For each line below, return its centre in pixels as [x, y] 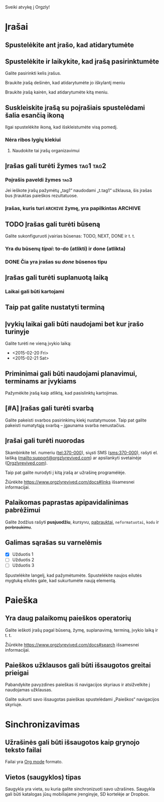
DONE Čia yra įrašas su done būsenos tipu [56, 261]
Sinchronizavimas [42, 724]
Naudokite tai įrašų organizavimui [46, 150]
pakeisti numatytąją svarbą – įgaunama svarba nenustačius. [65, 425]
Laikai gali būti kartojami [35, 292]
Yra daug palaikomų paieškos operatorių [68, 618]
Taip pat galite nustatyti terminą [55, 307]
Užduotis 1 [23, 554]
